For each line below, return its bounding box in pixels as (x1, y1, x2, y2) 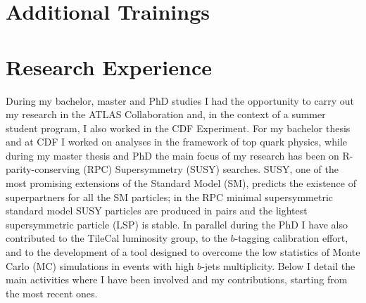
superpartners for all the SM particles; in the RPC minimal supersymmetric (6, 189, 334, 204)
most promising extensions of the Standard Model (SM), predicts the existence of (6, 176, 356, 191)
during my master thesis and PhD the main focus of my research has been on (6, 148, 339, 162)
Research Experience (6, 52, 212, 81)
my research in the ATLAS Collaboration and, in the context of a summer (6, 107, 326, 122)
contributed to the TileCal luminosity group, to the (6, 231, 227, 245)
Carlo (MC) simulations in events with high (6, 258, 194, 273)
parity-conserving (6, 162, 80, 176)
